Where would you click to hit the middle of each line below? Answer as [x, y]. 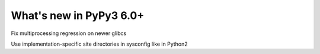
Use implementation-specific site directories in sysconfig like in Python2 [99, 44]
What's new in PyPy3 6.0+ [78, 15]
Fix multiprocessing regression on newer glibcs [69, 33]
